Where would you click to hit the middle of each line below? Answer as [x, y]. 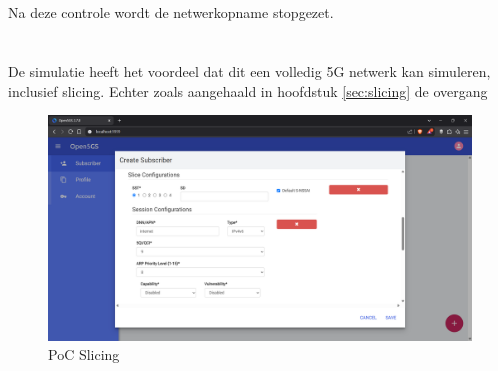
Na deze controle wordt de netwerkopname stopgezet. [171, 12]
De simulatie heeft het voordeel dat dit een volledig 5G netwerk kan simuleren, [249, 71]
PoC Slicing [84, 354]
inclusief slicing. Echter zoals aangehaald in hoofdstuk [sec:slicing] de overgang [248, 90]
